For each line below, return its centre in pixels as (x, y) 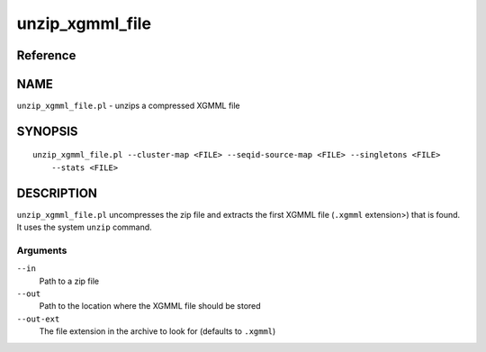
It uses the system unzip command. (84, 227)
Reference (46, 55)
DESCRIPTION (57, 193)
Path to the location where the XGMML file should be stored (150, 306)
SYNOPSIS (47, 131)
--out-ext (38, 319)
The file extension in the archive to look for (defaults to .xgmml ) (157, 331)
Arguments (42, 250)
